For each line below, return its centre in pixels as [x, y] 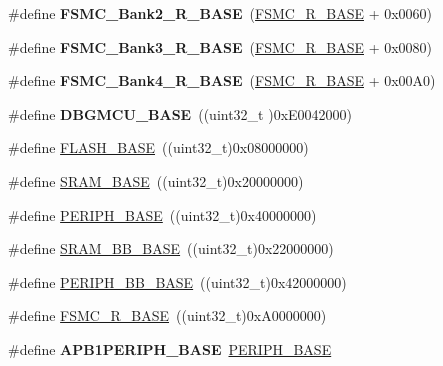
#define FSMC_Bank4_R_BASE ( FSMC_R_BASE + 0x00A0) [222, 80]
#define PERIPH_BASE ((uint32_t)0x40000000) [162, 214]
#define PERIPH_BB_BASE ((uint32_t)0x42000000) [177, 281]
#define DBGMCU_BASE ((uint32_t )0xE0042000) [180, 113]
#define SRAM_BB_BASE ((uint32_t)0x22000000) [171, 248]
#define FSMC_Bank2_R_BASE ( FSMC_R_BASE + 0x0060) [220, 13]
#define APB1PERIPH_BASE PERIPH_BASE [170, 348]
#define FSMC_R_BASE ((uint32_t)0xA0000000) [167, 315]
